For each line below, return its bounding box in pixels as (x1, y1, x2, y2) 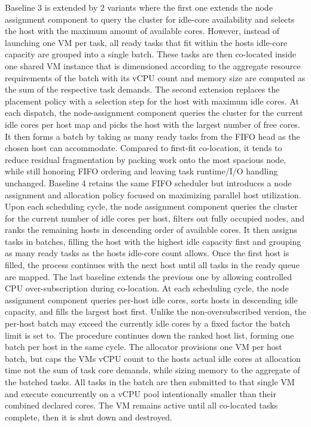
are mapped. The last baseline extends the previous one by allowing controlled (5, 270, 292, 282)
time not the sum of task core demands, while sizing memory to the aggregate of (5, 364, 300, 376)
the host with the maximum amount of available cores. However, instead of (5, 24, 280, 37)
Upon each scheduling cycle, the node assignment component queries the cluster (5, 200, 298, 213)
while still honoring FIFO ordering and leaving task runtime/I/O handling (5, 165, 278, 177)
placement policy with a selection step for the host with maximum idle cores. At (5, 94, 299, 107)
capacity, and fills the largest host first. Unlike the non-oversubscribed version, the (5, 305, 306, 318)
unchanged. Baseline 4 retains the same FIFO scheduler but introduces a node (5, 176, 292, 189)
